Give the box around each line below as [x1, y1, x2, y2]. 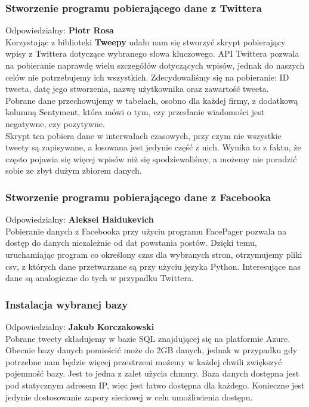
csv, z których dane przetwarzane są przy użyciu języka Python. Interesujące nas [5, 260, 301, 272]
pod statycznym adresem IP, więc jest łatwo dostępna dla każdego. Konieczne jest [5, 378, 305, 391]
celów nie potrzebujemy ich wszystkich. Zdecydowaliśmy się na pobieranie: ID [5, 70, 289, 83]
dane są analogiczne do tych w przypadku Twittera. [5, 272, 194, 284]
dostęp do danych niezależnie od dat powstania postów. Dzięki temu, [5, 236, 257, 249]
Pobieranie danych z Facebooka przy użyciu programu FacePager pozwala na [5, 224, 287, 237]
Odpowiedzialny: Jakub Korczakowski [5, 320, 154, 332]
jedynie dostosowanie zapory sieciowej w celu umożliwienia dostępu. [5, 390, 253, 403]
